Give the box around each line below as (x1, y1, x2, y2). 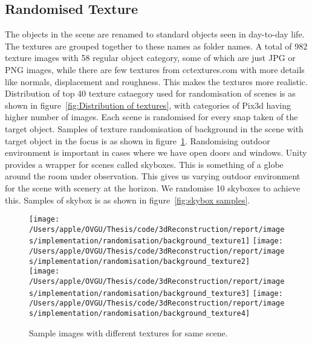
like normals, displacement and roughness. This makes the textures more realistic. (5, 75, 308, 88)
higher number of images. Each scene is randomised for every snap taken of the (5, 111, 298, 123)
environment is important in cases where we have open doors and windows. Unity (5, 146, 307, 159)
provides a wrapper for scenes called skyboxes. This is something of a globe (5, 158, 284, 170)
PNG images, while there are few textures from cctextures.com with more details (5, 63, 305, 75)
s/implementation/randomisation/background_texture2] (29, 257, 250, 266)
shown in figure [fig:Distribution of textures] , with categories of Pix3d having (5, 98, 291, 111)
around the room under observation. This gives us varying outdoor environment (5, 170, 301, 182)
